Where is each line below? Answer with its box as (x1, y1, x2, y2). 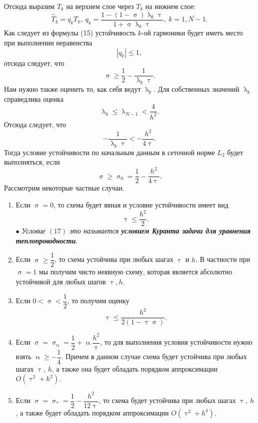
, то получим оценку (67, 295, 129, 306)
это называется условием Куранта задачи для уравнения (69, 225, 251, 236)
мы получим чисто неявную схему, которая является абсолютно (39, 266, 233, 277)
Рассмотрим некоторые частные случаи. (4, 183, 125, 193)
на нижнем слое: (145, 1, 196, 11)
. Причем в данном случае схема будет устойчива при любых (61, 351, 247, 362)
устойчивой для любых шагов (15, 276, 106, 286)
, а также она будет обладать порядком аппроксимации (52, 363, 218, 374)
